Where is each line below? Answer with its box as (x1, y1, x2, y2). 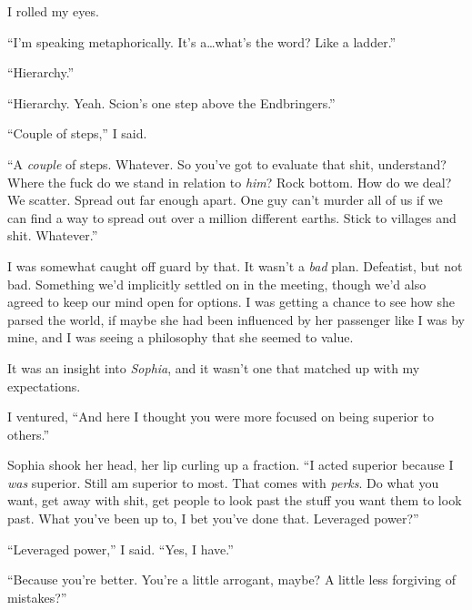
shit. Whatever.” (7, 226, 98, 245)
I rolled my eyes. (7, 2, 99, 20)
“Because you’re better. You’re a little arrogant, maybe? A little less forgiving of (7, 570, 456, 589)
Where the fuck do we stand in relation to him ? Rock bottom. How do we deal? (7, 172, 452, 191)
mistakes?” (7, 587, 67, 606)
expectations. (7, 376, 81, 395)
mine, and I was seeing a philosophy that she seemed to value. (7, 328, 354, 347)
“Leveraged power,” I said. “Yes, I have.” (7, 539, 234, 558)
